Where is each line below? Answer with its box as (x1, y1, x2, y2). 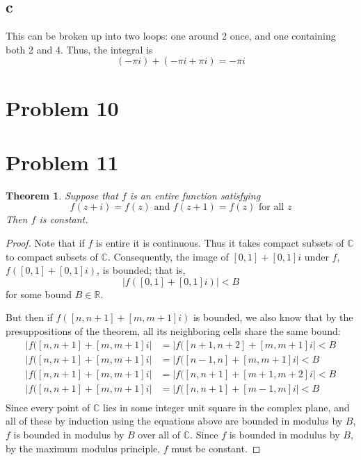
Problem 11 (6, 147, 119, 176)
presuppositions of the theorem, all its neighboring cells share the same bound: (6, 324, 341, 338)
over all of (138, 427, 181, 441)
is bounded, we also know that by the (193, 310, 353, 325)
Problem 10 (6, 93, 119, 122)
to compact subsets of (6, 249, 98, 263)
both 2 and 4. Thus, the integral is (6, 42, 153, 56)
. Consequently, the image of (107, 249, 229, 263)
